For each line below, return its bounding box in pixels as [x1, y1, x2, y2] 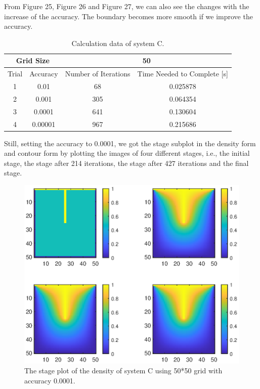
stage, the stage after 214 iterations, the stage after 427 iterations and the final [4, 157, 249, 168]
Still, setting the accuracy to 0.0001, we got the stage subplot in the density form [4, 138, 256, 148]
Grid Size [16, 55, 50, 66]
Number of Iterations [65, 68, 131, 79]
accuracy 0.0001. [24, 375, 75, 385]
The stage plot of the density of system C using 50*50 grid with [24, 365, 223, 376]
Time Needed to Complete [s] [137, 68, 228, 79]
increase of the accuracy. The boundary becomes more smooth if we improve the [4, 11, 253, 21]
